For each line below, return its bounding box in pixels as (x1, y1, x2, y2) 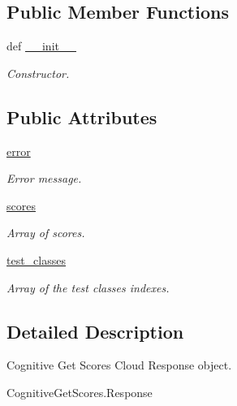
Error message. (6, 170, 82, 187)
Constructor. (6, 64, 70, 81)
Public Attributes (6, 104, 157, 129)
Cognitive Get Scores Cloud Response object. (6, 356, 232, 374)
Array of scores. (6, 224, 85, 241)
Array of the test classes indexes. (6, 279, 170, 296)
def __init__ (6, 37, 76, 54)
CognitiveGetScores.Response (6, 383, 153, 400)
